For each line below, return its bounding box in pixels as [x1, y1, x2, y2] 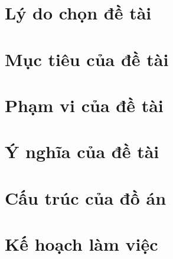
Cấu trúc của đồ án [5, 185, 167, 209]
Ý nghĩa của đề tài [5, 139, 159, 163]
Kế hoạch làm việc [5, 232, 158, 256]
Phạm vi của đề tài [5, 93, 164, 117]
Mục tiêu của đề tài [5, 47, 169, 71]
